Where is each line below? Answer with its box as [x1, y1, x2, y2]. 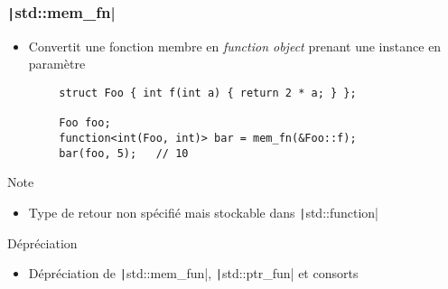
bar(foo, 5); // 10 [59, 146, 189, 160]
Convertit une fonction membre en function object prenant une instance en [28, 36, 442, 55]
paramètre [28, 54, 86, 73]
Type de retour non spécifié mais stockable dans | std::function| [28, 202, 379, 221]
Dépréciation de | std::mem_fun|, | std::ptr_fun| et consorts [28, 264, 359, 283]
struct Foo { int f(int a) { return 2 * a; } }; [59, 86, 357, 99]
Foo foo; [59, 117, 111, 130]
